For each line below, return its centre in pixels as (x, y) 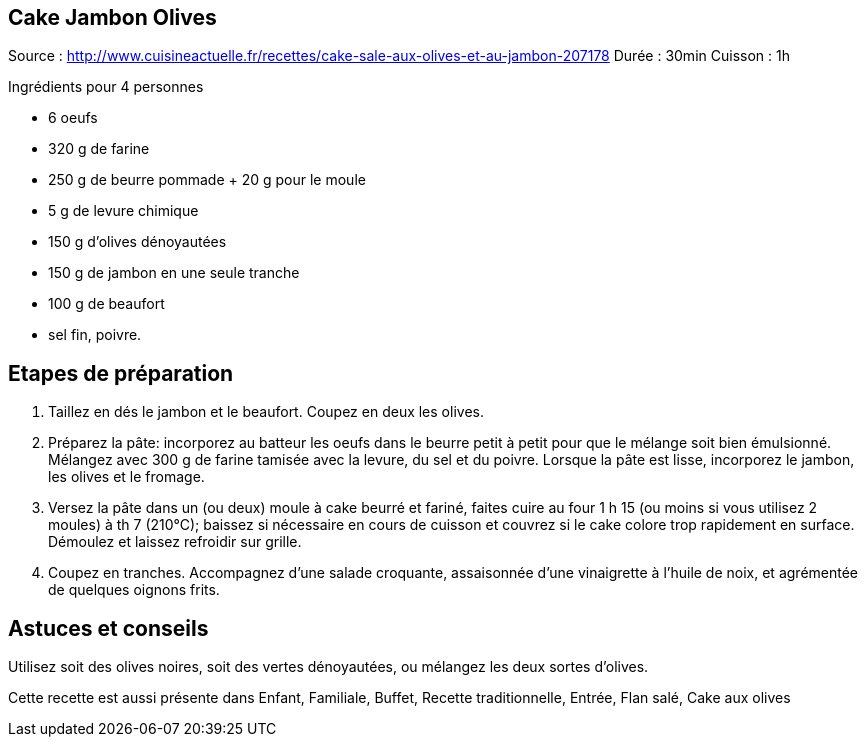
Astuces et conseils (108, 628)
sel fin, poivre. (95, 335)
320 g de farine (99, 149)
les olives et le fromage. (126, 477)
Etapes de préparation (121, 373)
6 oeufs (73, 118)
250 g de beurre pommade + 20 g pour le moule (207, 180)
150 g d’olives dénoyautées (137, 242)
